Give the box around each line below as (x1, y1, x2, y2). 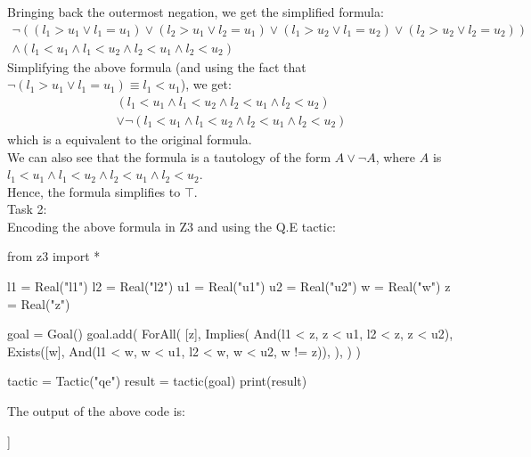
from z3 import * (7, 247, 101, 265)
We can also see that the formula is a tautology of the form (7, 147, 331, 166)
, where (375, 147, 416, 166)
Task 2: (7, 200, 47, 218)
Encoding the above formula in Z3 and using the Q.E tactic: (7, 216, 336, 235)
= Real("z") (7, 294, 70, 313)
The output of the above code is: (7, 402, 185, 420)
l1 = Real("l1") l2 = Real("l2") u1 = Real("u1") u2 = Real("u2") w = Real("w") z (7, 277, 451, 296)
